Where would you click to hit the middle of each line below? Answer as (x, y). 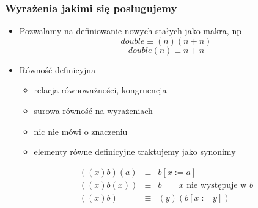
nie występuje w (217, 185)
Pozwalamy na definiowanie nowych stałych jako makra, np (130, 31)
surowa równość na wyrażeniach (93, 110)
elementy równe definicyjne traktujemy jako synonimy (135, 152)
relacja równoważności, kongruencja (100, 90)
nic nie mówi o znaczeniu (81, 131)
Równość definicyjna (57, 69)
